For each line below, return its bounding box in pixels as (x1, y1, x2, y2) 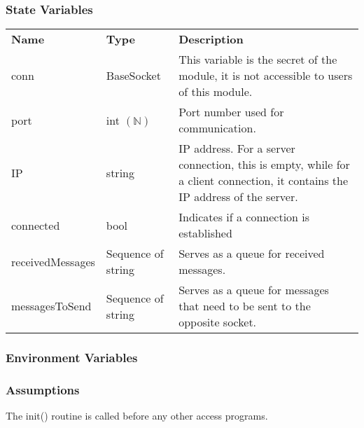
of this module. (178, 83, 253, 100)
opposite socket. (178, 314, 257, 331)
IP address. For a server (178, 140, 295, 157)
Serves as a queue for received (178, 245, 325, 262)
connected (11, 216, 60, 233)
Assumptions (6, 380, 80, 398)
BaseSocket (106, 67, 161, 84)
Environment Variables (6, 349, 138, 366)
